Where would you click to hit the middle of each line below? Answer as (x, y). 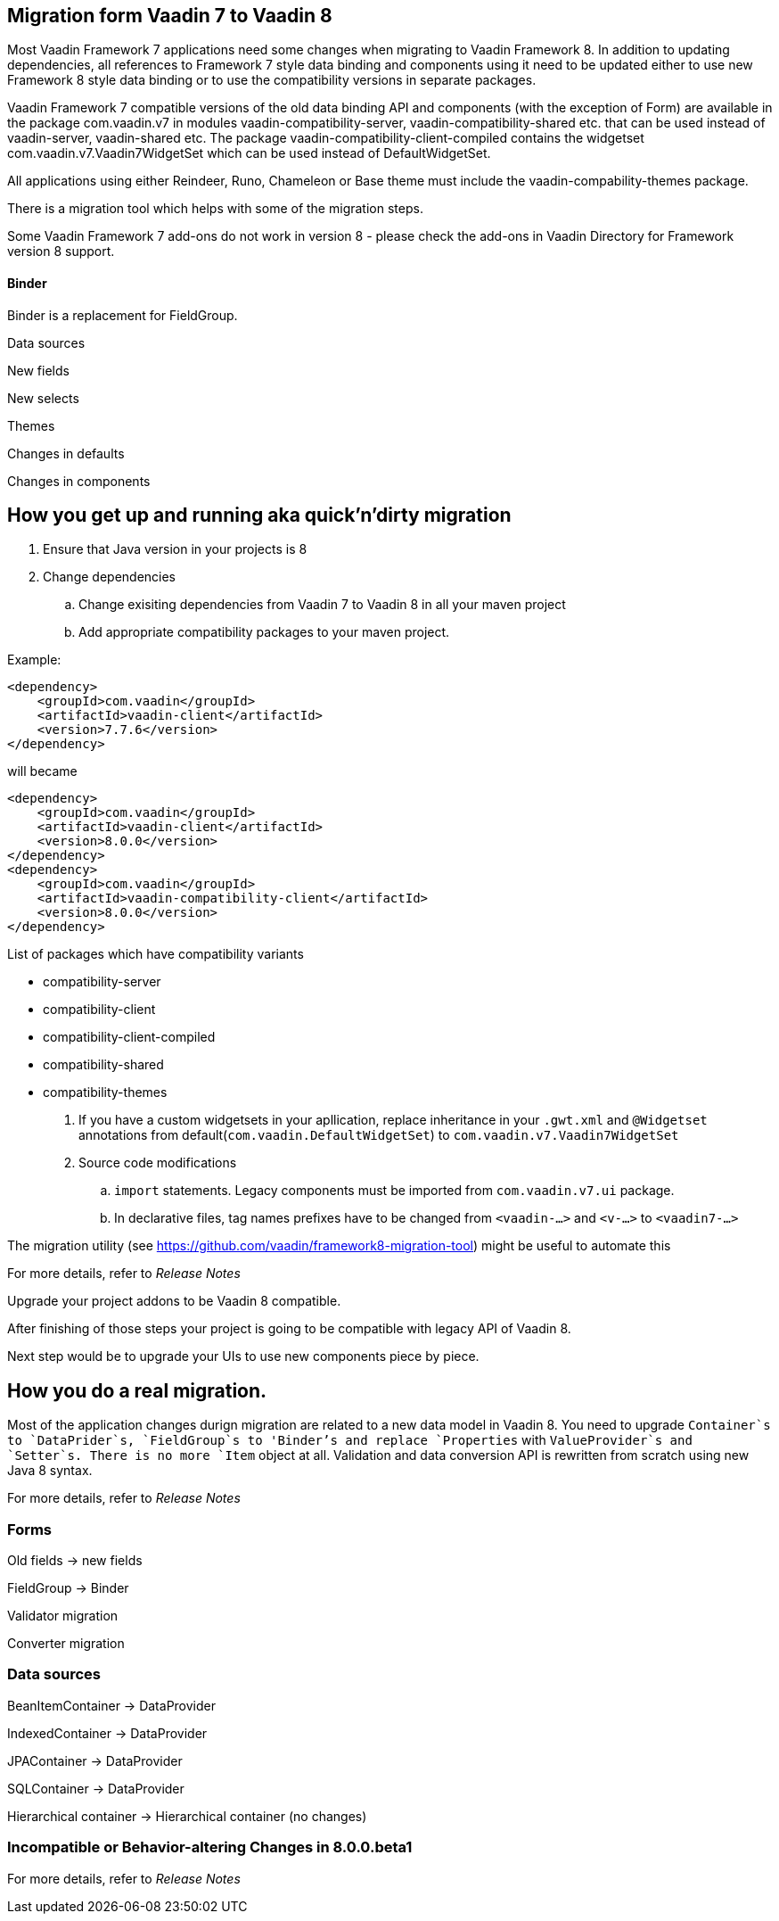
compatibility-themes (105, 1092)
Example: (34, 660)
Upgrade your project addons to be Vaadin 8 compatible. (174, 1301)
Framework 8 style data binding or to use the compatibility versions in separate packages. (272, 80)
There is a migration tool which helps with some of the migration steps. (215, 209)
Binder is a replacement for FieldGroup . (123, 315)
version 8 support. (61, 251)
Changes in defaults (66, 453)
